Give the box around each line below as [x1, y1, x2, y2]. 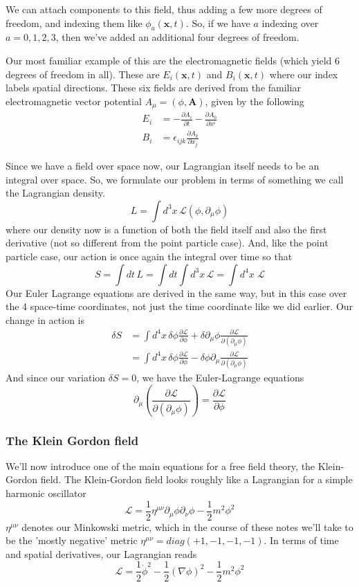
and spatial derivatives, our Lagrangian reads [6, 546, 197, 561]
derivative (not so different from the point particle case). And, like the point [6, 235, 329, 250]
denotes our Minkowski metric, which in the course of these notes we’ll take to [21, 519, 353, 534]
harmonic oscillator [6, 486, 86, 500]
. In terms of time [264, 533, 339, 548]
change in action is [6, 312, 85, 327]
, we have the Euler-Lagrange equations [136, 370, 304, 385]
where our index [269, 66, 338, 81]
